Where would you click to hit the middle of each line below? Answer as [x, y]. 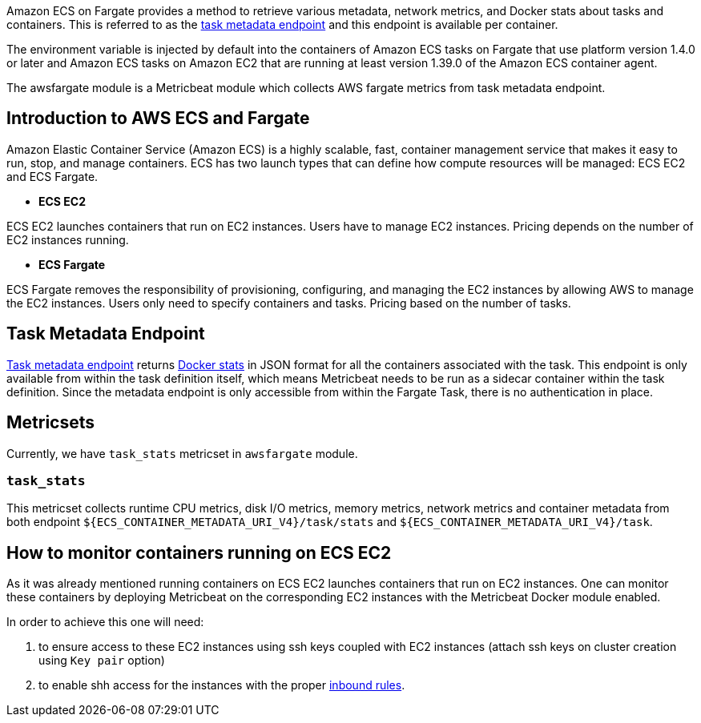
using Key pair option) [102, 661]
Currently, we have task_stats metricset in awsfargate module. [182, 453]
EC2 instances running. [68, 239]
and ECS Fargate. [52, 176]
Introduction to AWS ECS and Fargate [158, 118]
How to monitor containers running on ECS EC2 [199, 552]
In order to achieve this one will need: [105, 622]
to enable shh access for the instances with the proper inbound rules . [222, 685]
